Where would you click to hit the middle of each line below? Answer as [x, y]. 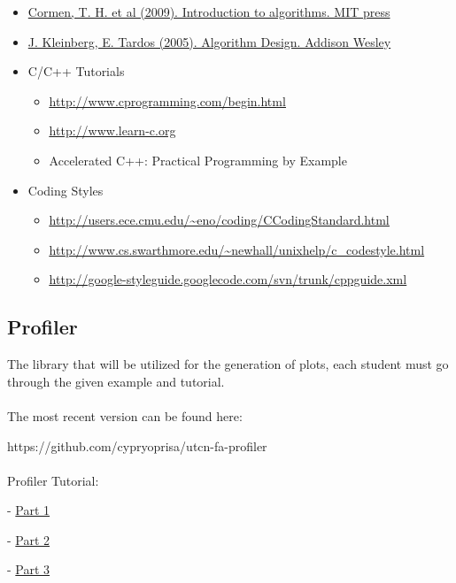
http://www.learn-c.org [112, 130]
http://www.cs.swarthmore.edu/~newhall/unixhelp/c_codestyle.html [237, 249]
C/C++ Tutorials [76, 71]
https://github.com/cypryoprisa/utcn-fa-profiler [137, 445]
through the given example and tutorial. [116, 381]
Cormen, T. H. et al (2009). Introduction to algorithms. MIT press [209, 12]
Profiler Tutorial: [53, 480]
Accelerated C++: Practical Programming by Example [198, 160]
